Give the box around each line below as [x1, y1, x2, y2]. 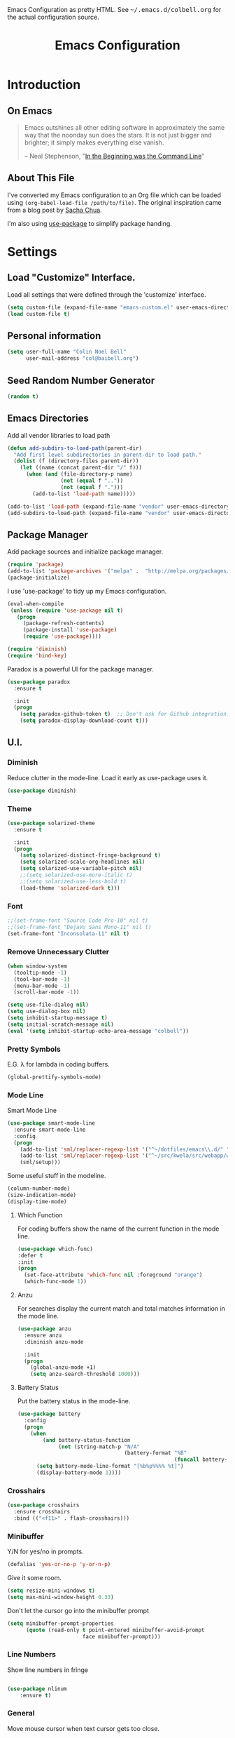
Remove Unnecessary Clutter [7, 947, 110, 956]
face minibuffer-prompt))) [82, 1633, 161, 1640]
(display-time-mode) [7, 1198, 68, 1205]
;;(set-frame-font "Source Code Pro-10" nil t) [7, 917, 149, 924]
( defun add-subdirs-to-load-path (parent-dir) [7, 444, 142, 452]
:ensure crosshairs [13, 1509, 71, 1516]
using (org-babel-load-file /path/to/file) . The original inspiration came [7, 198, 222, 206]
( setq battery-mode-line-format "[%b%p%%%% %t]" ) [36, 1463, 184, 1470]
